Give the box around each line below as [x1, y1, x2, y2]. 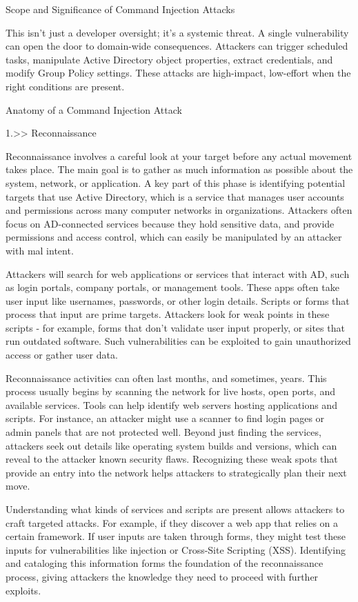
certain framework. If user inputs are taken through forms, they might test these [6, 529, 346, 543]
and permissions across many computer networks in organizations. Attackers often [6, 203, 352, 217]
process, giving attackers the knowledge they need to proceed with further [6, 569, 319, 583]
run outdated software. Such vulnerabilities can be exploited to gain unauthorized [6, 334, 351, 348]
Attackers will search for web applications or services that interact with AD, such [6, 266, 350, 281]
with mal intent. [6, 243, 74, 257]
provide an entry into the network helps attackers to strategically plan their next [6, 465, 347, 479]
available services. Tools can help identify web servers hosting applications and [6, 397, 337, 412]
